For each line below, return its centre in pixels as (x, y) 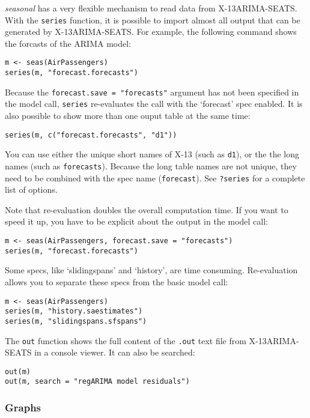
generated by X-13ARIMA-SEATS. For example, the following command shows (151, 32)
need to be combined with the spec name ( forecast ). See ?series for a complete (155, 177)
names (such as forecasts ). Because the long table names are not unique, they (151, 165)
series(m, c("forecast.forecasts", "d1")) (91, 135)
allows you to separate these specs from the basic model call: (117, 281)
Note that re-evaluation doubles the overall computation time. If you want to (147, 209)
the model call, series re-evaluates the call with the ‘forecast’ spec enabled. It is (154, 104)
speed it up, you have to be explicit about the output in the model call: (136, 221)
